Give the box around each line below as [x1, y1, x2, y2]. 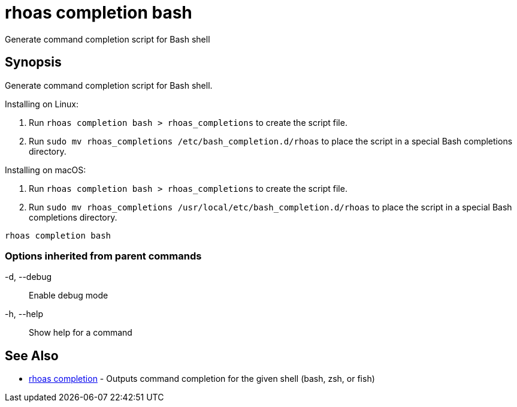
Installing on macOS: [5, 164, 86, 175]
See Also [5, 348, 59, 363]
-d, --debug [5, 272, 52, 282]
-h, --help [5, 309, 43, 319]
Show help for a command [29, 327, 132, 338]
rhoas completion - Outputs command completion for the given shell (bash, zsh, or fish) [29, 373, 375, 384]
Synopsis [5, 55, 62, 70]
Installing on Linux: [5, 98, 79, 109]
